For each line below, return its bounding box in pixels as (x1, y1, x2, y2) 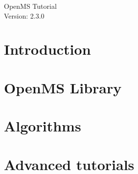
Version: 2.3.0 (4, 10, 45, 21)
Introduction (4, 39, 91, 59)
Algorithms (4, 116, 81, 136)
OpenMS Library (4, 77, 122, 97)
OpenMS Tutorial (4, 1, 57, 11)
